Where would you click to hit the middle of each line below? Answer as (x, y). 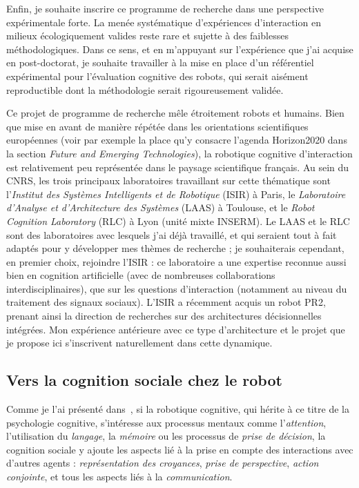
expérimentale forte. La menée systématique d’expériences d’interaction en (164, 22)
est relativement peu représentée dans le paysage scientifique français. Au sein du (178, 167)
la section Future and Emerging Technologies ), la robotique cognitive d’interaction (179, 153)
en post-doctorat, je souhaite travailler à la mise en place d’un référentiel (160, 62)
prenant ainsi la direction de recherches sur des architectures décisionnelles (164, 316)
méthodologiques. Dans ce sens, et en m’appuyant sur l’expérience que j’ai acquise (180, 49)
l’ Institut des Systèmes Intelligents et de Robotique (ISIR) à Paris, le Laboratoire (176, 194)
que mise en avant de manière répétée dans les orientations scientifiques (157, 126)
